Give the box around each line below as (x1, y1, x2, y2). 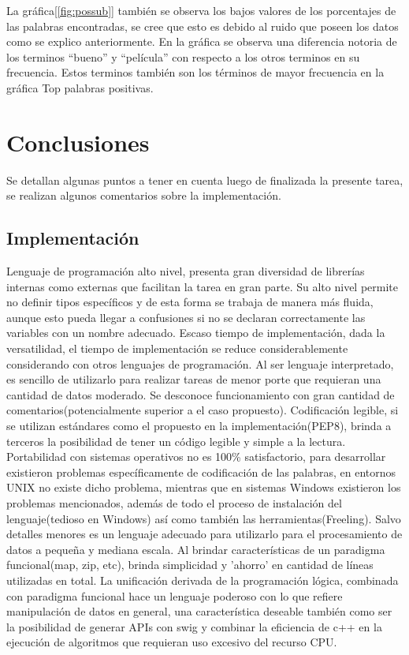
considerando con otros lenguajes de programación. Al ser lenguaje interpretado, (6, 355, 394, 372)
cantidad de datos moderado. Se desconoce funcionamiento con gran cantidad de (6, 386, 395, 402)
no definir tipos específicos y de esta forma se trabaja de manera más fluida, (6, 294, 374, 310)
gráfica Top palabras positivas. (6, 79, 154, 95)
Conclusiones (6, 125, 150, 158)
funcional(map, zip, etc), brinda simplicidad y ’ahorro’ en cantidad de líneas (6, 556, 374, 573)
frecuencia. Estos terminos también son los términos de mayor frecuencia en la (6, 64, 385, 80)
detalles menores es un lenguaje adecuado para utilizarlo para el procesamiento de (6, 526, 403, 542)
